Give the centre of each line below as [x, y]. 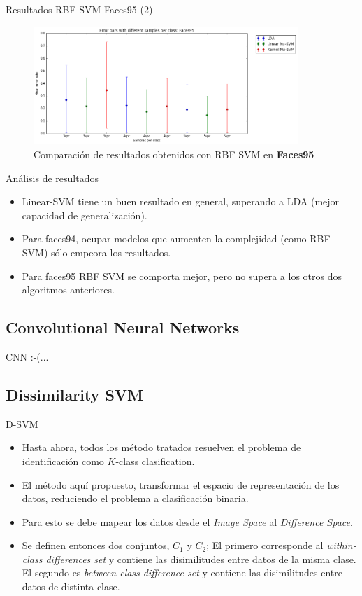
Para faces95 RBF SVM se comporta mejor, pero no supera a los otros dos [182, 276]
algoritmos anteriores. [68, 290]
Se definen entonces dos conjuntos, [96, 545]
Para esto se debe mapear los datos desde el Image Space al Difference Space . [187, 521]
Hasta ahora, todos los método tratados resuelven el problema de [161, 447]
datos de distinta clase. [71, 587]
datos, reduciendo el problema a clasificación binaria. [135, 498]
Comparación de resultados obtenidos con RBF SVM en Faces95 [174, 154]
